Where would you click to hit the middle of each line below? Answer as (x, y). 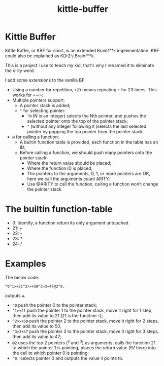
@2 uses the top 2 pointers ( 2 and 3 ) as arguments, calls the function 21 (84, 342)
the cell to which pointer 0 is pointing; (50, 353)
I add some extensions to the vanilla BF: (46, 80)
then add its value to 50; (37, 326)
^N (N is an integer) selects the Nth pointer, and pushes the (87, 116)
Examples (26, 264)
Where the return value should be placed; (69, 163)
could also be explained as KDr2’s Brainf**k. (50, 56)
